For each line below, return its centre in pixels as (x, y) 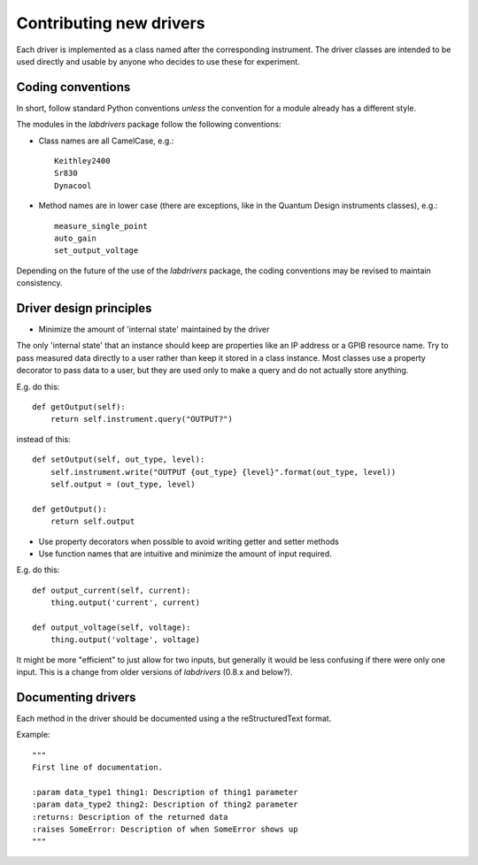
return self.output (93, 521)
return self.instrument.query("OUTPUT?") (142, 419)
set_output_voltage (96, 251)
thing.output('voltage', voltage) (125, 640)
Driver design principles (84, 308)
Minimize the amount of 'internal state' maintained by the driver (154, 329)
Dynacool (73, 185)
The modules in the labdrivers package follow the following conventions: (149, 125)
